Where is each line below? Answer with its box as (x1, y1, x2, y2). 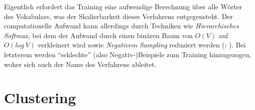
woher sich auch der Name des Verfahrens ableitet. (4, 59, 157, 69)
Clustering (4, 88, 76, 108)
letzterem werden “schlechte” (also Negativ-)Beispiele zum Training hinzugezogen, (4, 49, 252, 59)
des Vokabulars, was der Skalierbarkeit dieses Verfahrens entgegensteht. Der (4, 11, 233, 21)
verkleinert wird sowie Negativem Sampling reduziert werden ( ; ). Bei (37, 40, 246, 50)
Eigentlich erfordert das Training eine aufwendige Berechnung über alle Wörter (4, 1, 242, 11)
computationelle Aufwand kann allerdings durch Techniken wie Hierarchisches (4, 21, 239, 31)
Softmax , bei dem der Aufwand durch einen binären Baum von (4, 30, 193, 40)
